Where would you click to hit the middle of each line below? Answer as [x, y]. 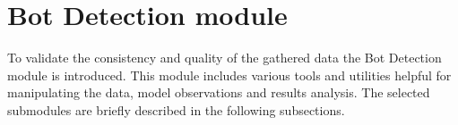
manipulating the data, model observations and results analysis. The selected [219, 92]
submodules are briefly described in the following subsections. [176, 109]
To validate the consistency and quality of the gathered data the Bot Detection [225, 58]
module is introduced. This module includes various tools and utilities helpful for [229, 75]
